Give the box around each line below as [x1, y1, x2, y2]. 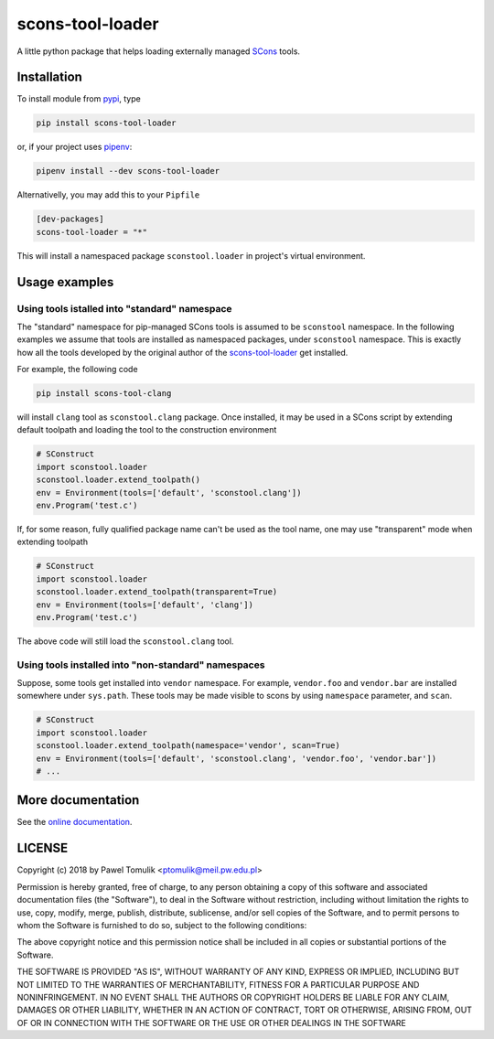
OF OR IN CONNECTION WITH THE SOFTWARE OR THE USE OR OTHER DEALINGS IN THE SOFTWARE [16, 1017, 407, 1028]
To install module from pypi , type [16, 93, 141, 104]
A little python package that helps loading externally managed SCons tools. [16, 46, 301, 57]
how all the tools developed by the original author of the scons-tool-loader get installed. [16, 347, 349, 358]
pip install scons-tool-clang [36, 389, 172, 399]
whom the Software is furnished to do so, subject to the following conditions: [16, 919, 307, 930]
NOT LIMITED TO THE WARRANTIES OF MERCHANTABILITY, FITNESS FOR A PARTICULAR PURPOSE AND [16, 979, 420, 990]
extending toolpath [16, 536, 89, 548]
